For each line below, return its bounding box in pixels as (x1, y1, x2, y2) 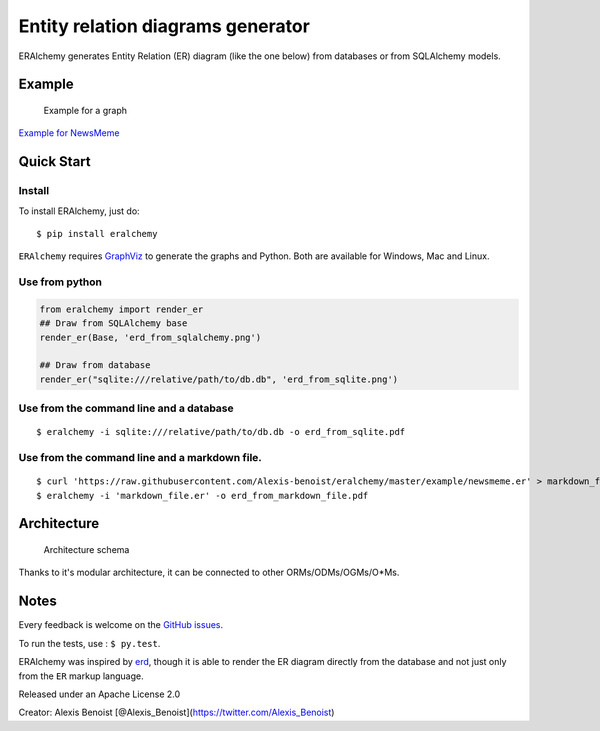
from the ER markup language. (18, 670, 144, 682)
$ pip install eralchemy (36, 228, 158, 239)
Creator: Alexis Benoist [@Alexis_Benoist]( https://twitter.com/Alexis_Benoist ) (18, 706, 335, 719)
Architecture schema (43, 544, 130, 556)
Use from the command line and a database (18, 401, 234, 415)
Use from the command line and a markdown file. (18, 451, 262, 465)
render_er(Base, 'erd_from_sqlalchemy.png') (39, 331, 262, 343)
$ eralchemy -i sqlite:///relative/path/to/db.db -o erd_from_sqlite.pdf (36, 426, 406, 438)
